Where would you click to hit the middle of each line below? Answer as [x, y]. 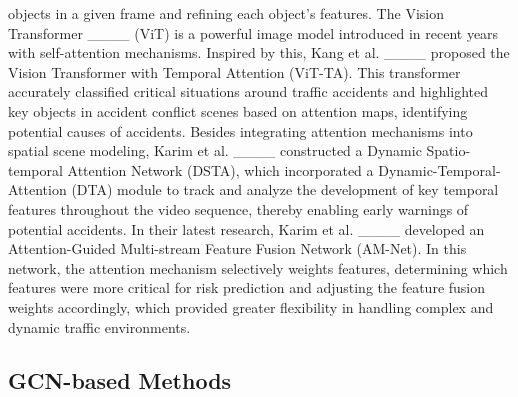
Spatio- [448, 150]
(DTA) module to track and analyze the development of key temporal [285, 189]
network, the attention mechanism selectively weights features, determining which [258, 267]
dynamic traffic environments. [99, 326]
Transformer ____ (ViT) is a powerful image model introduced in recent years [253, 32]
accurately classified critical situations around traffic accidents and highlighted [248, 91]
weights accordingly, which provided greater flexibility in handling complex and [251, 306]
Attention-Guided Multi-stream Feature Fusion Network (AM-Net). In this [237, 248]
